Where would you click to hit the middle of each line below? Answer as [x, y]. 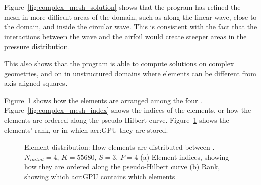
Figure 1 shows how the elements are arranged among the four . [103, 100]
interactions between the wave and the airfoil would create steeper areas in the [125, 36]
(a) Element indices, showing [185, 156]
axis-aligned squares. [36, 83]
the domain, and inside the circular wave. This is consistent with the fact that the [131, 27]
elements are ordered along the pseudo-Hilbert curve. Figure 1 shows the [117, 120]
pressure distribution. [37, 46]
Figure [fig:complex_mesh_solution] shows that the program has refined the [122, 7]
